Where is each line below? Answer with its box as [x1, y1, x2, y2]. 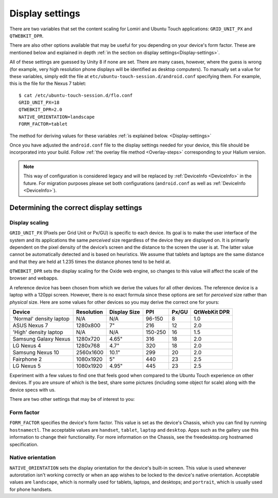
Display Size [109, 308, 140, 316]
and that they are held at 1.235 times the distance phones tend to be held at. [9, 259, 171, 265]
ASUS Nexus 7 [12, 322, 48, 329]
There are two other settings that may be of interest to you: [9, 396, 135, 402]
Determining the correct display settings [9, 203, 143, 212]
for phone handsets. [9, 486, 53, 492]
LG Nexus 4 [12, 342, 41, 349]
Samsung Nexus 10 [12, 349, 59, 356]
